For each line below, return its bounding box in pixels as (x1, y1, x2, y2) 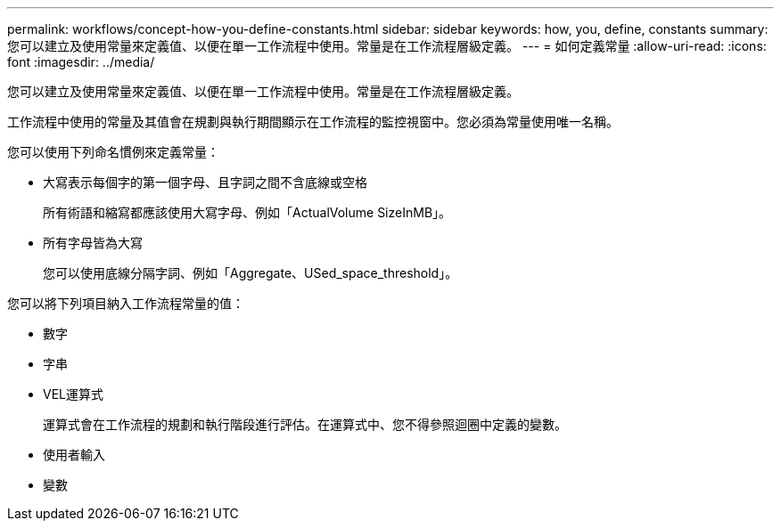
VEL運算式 (43, 386, 103, 402)
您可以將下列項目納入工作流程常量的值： (7, 296, 244, 311)
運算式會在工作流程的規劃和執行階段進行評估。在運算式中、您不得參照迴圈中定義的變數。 (43, 417, 567, 432)
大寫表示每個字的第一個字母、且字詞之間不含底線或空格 (43, 175, 367, 190)
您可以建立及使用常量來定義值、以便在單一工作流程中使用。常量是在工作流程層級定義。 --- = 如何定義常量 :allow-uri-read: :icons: (7, 38, 767, 53)
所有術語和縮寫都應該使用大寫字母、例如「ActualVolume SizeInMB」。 (43, 205, 452, 220)
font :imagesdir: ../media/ (7, 54, 155, 69)
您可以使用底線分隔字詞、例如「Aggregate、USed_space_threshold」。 (43, 265, 458, 280)
